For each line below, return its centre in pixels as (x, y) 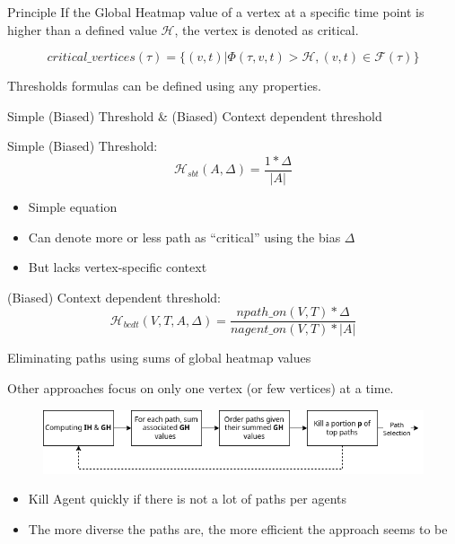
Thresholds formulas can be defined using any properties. (164, 86)
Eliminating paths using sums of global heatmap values (159, 358)
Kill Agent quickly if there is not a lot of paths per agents (187, 499)
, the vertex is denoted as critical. (267, 29)
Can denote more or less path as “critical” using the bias (184, 237)
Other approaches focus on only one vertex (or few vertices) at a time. (201, 388)
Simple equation (73, 207)
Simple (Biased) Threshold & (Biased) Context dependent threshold (195, 115)
